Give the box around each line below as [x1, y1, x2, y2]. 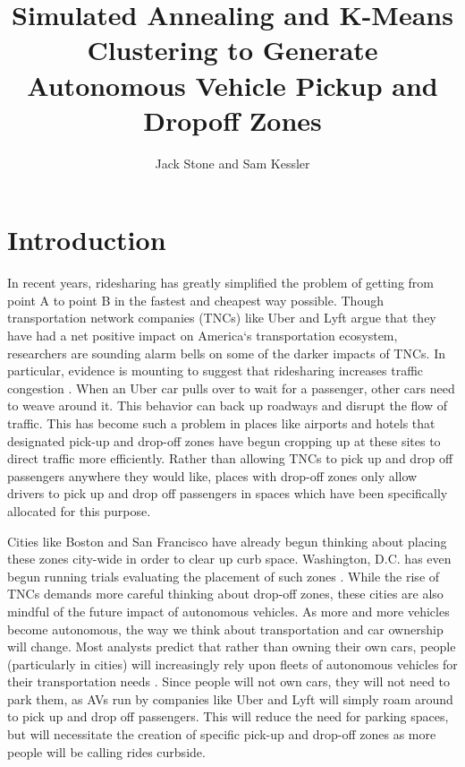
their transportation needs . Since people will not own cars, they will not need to [7, 672, 451, 691]
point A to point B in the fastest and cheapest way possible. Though [7, 290, 384, 309]
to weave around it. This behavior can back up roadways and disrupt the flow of [7, 396, 447, 415]
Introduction [7, 221, 166, 258]
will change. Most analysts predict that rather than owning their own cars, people [7, 637, 456, 656]
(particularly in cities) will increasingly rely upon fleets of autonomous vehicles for [7, 654, 458, 673]
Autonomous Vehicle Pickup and [27, 66, 438, 103]
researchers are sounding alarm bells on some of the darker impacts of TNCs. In [7, 343, 445, 362]
